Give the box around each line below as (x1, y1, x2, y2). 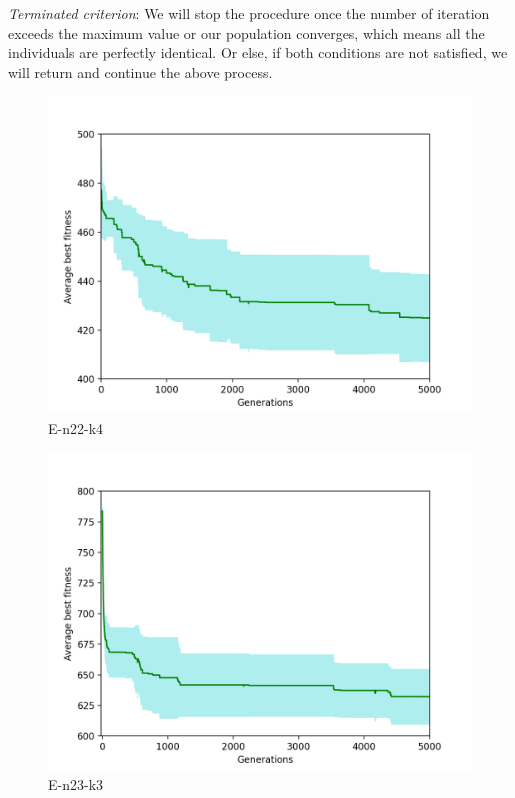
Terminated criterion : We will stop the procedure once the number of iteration (8, 3, 490, 23)
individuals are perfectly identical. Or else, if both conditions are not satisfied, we (8, 42, 508, 63)
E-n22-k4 (48, 417, 104, 438)
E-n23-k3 (48, 774, 104, 795)
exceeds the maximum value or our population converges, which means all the (8, 22, 485, 43)
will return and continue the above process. (8, 61, 273, 82)
